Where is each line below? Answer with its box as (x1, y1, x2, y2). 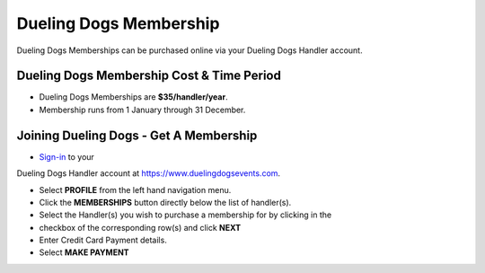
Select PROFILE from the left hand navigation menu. (39, 184, 232, 195)
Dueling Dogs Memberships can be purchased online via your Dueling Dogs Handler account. (16, 45, 363, 56)
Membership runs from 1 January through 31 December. (39, 104, 246, 115)
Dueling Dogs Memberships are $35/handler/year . (39, 92, 228, 102)
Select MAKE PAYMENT (39, 247, 129, 258)
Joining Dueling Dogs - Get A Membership (16, 128, 258, 143)
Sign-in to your (39, 151, 94, 162)
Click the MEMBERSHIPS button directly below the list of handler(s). (39, 197, 292, 207)
